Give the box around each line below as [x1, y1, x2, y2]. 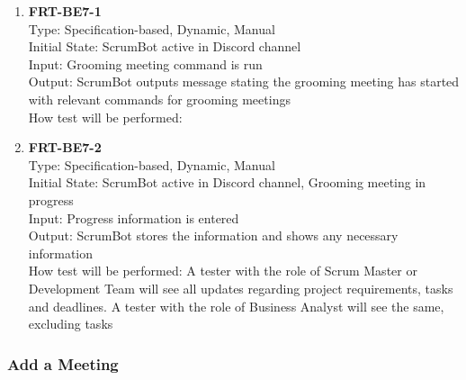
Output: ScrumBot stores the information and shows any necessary [28, 226, 399, 245]
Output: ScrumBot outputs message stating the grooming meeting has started [28, 72, 460, 91]
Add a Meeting [7, 352, 119, 375]
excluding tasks [28, 314, 113, 333]
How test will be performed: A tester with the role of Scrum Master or [28, 261, 417, 280]
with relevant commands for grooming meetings [28, 89, 291, 108]
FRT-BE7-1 [28, 2, 102, 20]
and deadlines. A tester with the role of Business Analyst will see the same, [28, 296, 444, 315]
